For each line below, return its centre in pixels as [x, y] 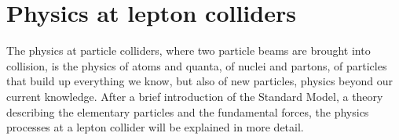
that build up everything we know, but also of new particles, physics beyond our [200, 81]
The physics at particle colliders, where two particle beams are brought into [189, 50]
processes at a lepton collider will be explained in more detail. [155, 127]
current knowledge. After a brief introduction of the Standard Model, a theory [195, 96]
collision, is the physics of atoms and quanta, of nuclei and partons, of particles [197, 65]
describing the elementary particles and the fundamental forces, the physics [188, 111]
